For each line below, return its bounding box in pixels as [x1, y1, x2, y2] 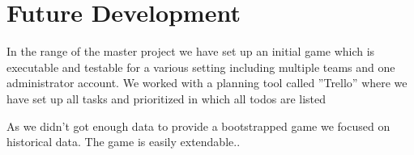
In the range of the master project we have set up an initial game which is [6, 43, 375, 60]
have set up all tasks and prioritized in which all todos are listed [6, 90, 327, 107]
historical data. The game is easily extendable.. [6, 133, 241, 150]
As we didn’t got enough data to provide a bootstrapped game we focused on [6, 117, 391, 134]
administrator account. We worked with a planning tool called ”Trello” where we [6, 74, 408, 91]
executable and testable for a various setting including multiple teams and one [6, 58, 395, 75]
